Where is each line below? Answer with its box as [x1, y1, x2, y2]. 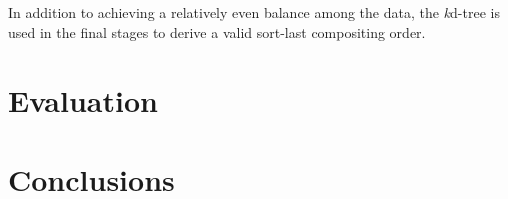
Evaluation [8, 80, 158, 121]
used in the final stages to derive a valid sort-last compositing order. [8, 21, 426, 42]
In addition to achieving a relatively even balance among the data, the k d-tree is [8, 2, 500, 22]
